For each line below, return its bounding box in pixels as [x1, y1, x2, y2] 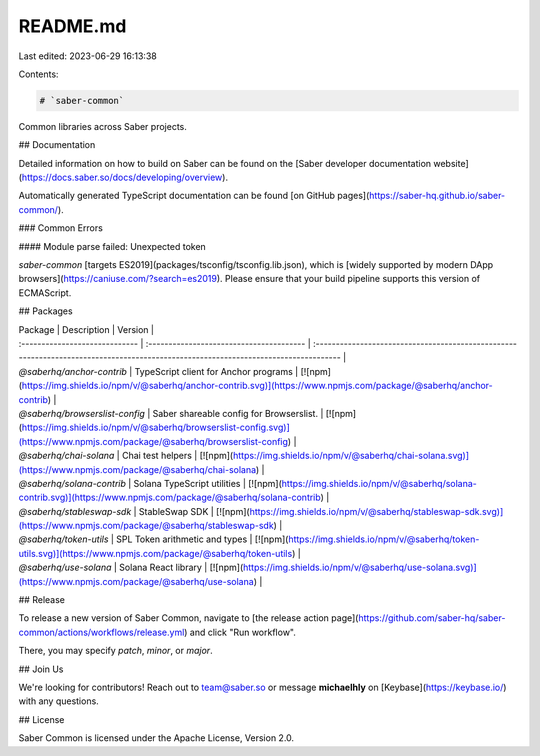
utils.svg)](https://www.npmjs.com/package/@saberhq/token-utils [18, 547, 293, 559]
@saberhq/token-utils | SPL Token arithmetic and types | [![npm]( [18, 533, 289, 545]
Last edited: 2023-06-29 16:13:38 [18, 50, 157, 62]
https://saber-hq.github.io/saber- [368, 190, 506, 202]
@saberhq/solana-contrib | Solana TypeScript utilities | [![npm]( [18, 477, 282, 489]
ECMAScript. [18, 286, 72, 299]
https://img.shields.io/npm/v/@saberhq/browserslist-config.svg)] [21, 421, 290, 434]
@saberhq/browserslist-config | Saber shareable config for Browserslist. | [18, 407, 324, 419]
